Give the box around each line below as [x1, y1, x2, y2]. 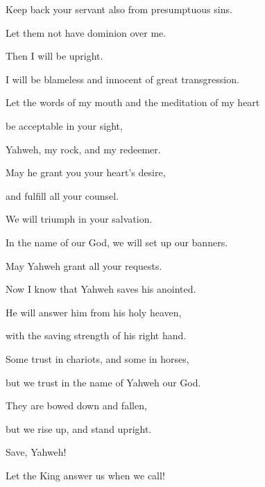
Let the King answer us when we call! [6, 468, 165, 482]
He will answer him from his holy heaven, [6, 305, 182, 319]
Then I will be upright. [6, 49, 103, 63]
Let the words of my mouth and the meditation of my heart [6, 95, 260, 110]
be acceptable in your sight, [6, 118, 123, 133]
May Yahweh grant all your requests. [6, 258, 162, 273]
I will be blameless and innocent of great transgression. [6, 71, 239, 86]
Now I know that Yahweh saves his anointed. [6, 282, 196, 296]
